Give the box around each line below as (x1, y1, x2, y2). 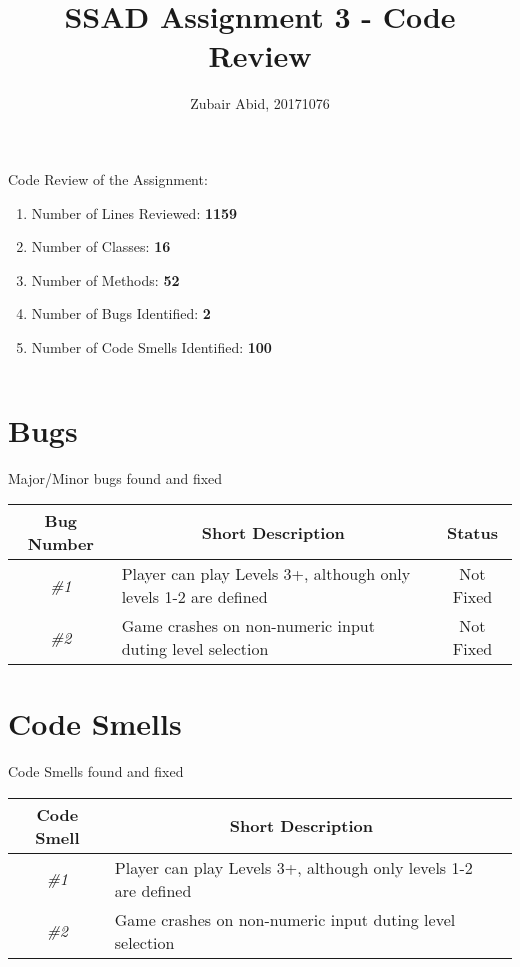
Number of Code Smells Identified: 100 (31, 336, 272, 357)
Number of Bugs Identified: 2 (31, 303, 211, 324)
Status (446, 520, 498, 544)
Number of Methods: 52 (31, 269, 180, 290)
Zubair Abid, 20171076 (190, 93, 330, 114)
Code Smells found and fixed (8, 761, 184, 782)
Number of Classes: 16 (31, 236, 171, 257)
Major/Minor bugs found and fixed (8, 467, 223, 488)
